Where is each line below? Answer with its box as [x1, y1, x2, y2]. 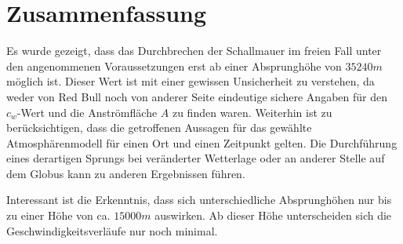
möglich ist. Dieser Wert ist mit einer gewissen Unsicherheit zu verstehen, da [6, 73, 375, 89]
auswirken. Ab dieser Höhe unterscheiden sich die [154, 207, 392, 224]
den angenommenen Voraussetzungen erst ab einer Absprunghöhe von [6, 57, 342, 74]
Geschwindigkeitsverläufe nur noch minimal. [6, 222, 218, 239]
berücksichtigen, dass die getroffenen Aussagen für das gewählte [6, 119, 312, 136]
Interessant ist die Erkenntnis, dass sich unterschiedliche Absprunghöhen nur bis [6, 191, 392, 208]
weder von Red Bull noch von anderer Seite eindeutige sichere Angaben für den [6, 88, 387, 104]
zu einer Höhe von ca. [6, 207, 111, 224]
